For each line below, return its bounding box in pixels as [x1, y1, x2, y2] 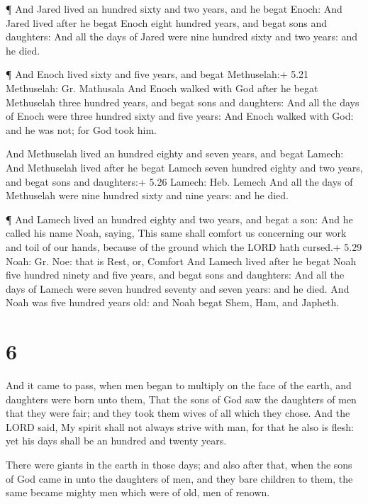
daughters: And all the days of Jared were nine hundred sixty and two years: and [6, 29, 358, 44]
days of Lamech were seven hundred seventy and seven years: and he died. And [6, 281, 350, 296]
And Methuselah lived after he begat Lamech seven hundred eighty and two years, [6, 159, 363, 174]
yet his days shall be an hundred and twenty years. [6, 433, 227, 448]
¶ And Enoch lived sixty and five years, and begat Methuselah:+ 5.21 [6, 67, 309, 82]
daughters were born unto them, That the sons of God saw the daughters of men [6, 391, 357, 406]
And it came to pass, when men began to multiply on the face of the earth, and [6, 378, 352, 392]
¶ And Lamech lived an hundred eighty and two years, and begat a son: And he [6, 211, 353, 226]
